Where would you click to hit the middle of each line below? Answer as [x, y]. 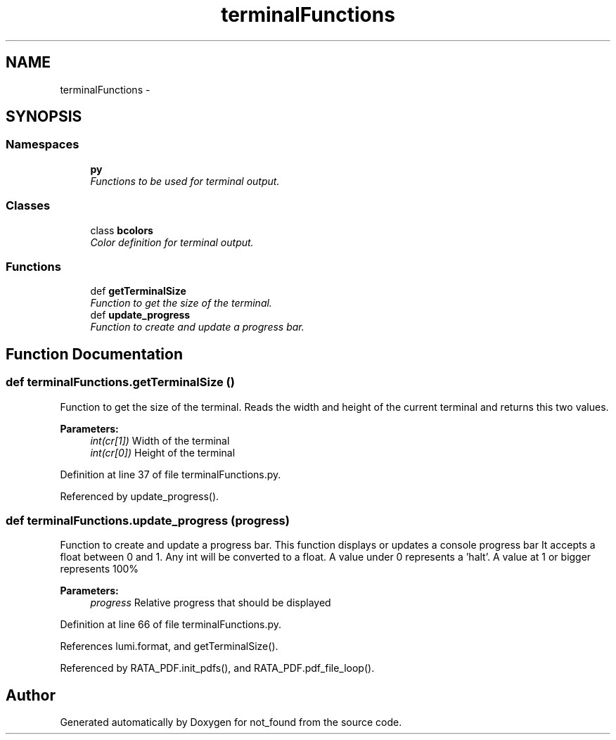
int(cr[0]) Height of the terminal [163, 452]
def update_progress [140, 315]
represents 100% [100, 569]
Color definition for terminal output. [172, 242]
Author [31, 695]
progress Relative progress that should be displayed [211, 603]
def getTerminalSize [138, 291]
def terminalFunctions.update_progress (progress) [148, 520]
